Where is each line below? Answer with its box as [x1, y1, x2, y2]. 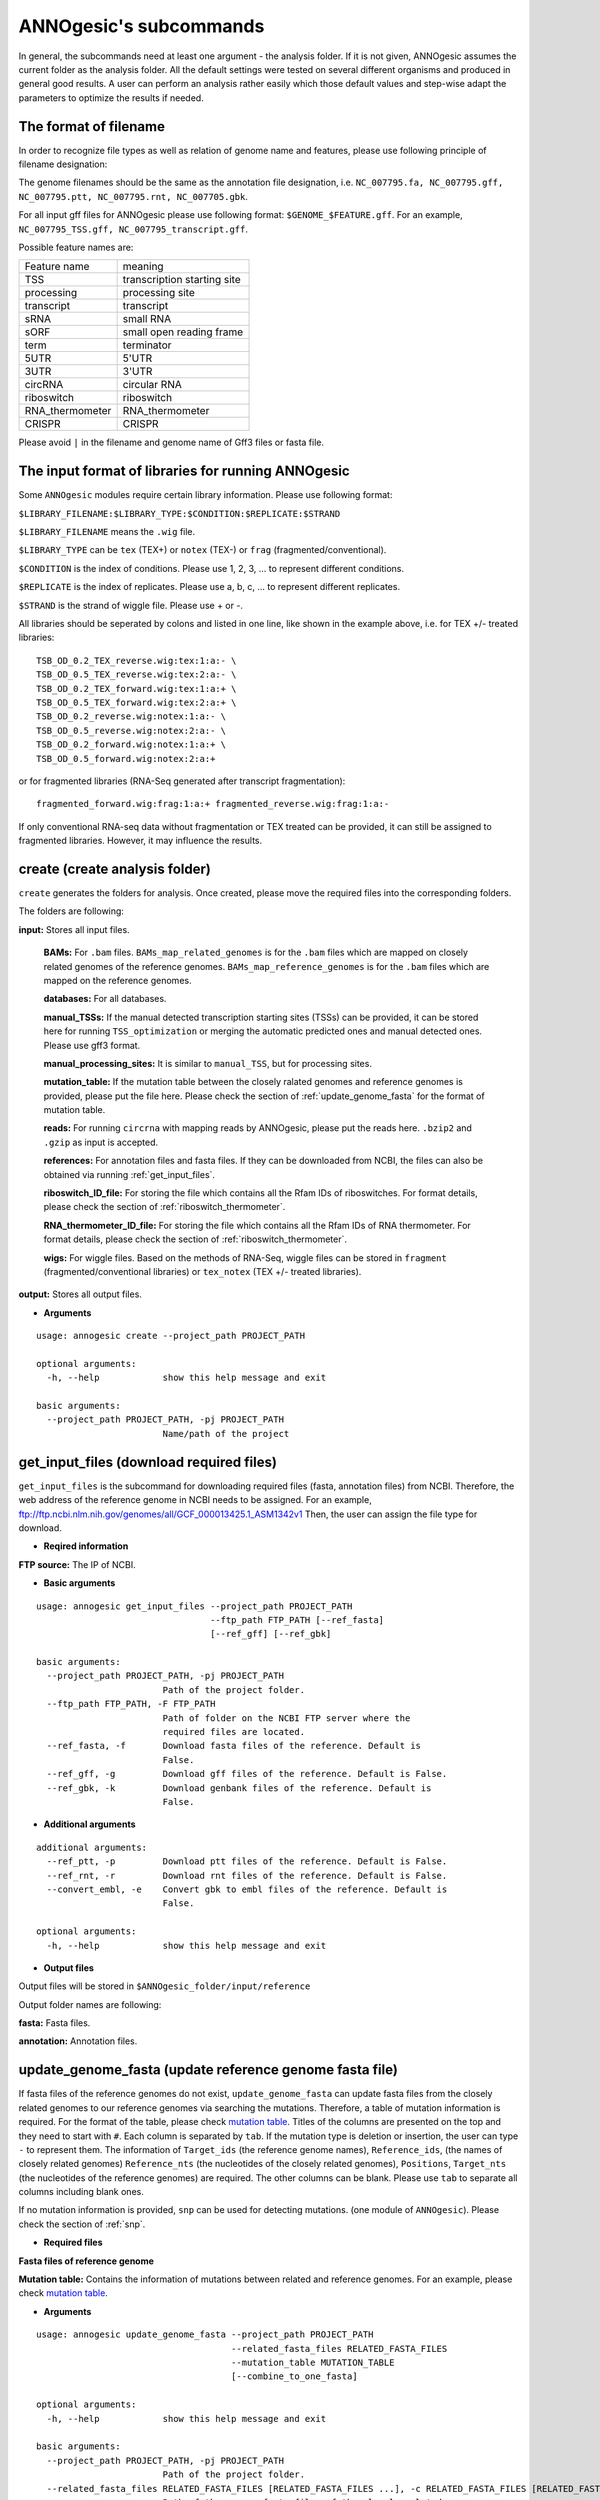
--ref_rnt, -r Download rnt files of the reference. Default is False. [46, 1870, 448, 1881]
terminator [122, 338, 172, 352]
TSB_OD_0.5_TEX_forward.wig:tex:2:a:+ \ [36, 696, 237, 708]
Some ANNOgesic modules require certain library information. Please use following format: [18, 489, 393, 501]
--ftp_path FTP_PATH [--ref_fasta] [210, 1614, 385, 1625]
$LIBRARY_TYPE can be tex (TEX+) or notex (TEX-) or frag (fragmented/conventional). [18, 544, 387, 556]
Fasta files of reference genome [18, 2255, 155, 2267]
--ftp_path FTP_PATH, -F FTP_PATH [46, 1698, 216, 1710]
